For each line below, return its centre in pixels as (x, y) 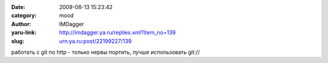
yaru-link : (24, 33)
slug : (18, 41)
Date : (18, 7)
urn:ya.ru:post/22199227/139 (95, 41)
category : (24, 16)
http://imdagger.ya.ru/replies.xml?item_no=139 (118, 33)
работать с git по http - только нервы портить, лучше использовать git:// (105, 52)
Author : (21, 24)
